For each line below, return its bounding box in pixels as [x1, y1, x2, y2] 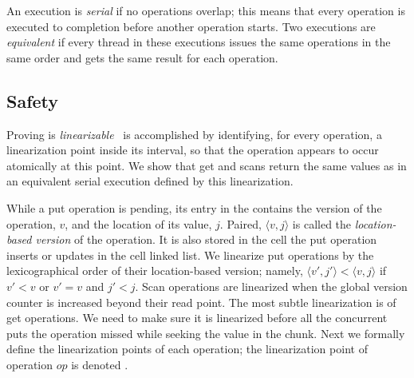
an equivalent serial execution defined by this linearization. [6, 173, 294, 189]
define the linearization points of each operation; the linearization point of [6, 340, 368, 357]
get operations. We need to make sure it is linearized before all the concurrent [6, 309, 388, 326]
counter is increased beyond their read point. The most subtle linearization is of [6, 293, 396, 310]
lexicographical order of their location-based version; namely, [6, 262, 303, 279]
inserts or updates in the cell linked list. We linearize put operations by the [6, 246, 374, 263]
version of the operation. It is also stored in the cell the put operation [35, 231, 377, 248]
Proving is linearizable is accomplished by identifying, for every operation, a [6, 125, 382, 142]
